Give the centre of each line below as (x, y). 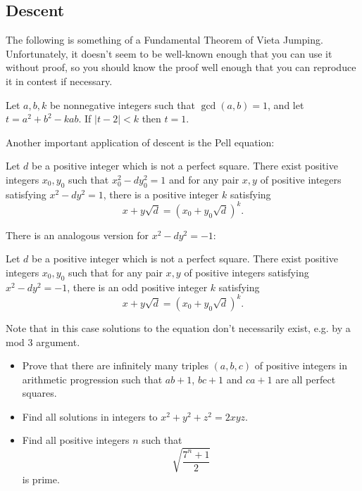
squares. (39, 393)
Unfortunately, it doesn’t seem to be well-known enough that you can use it (169, 53)
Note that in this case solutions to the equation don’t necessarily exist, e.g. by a (178, 327)
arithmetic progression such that (92, 379)
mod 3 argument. (43, 342)
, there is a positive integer (161, 194)
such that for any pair (115, 273)
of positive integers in (301, 365)
